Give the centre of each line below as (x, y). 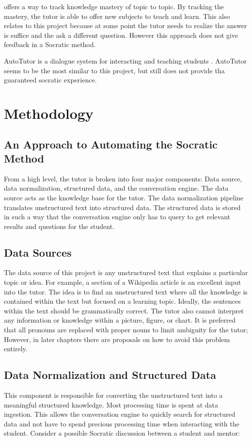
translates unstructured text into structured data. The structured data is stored (122, 207)
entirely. (16, 349)
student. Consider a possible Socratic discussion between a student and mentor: (122, 433)
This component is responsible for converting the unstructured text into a (113, 395)
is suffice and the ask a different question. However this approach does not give (121, 35)
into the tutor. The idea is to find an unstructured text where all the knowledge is (126, 291)
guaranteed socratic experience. (50, 80)
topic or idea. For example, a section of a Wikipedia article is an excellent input (123, 282)
